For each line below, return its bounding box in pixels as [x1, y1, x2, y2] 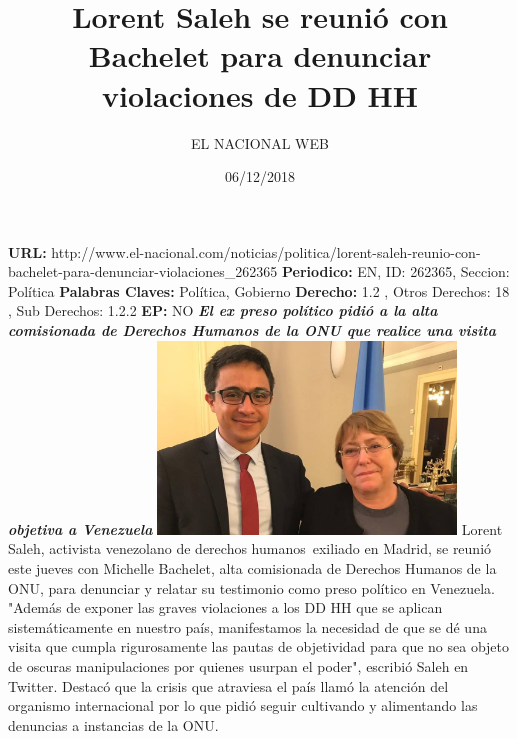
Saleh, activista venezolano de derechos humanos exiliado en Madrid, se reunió [8, 538, 492, 559]
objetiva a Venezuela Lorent [8, 518, 503, 539]
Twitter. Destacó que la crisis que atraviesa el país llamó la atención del [8, 675, 449, 696]
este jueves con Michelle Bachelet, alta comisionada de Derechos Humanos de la [8, 558, 497, 579]
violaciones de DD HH [102, 74, 418, 115]
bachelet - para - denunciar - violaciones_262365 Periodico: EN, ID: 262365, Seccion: [8, 261, 510, 282]
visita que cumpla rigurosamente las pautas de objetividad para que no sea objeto [8, 636, 510, 657]
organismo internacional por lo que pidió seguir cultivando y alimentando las [8, 695, 478, 716]
